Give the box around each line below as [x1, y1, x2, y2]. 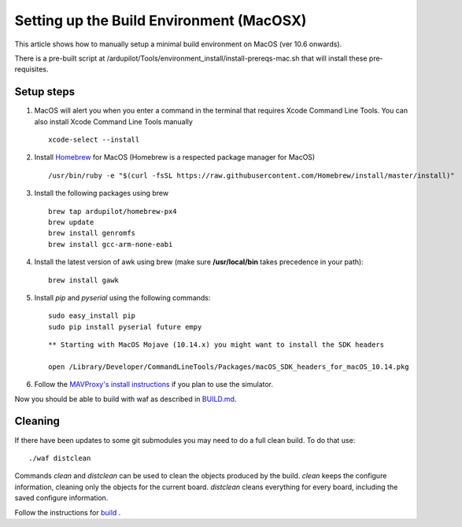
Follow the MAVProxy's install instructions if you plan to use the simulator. [34, 380, 274, 389]
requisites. [14, 64, 49, 74]
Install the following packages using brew [34, 189, 169, 198]
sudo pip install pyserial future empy [48, 322, 202, 331]
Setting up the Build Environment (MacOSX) [14, 12, 307, 29]
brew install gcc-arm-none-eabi [48, 240, 173, 249]
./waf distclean [28, 453, 91, 463]
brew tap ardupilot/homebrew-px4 [48, 207, 177, 216]
